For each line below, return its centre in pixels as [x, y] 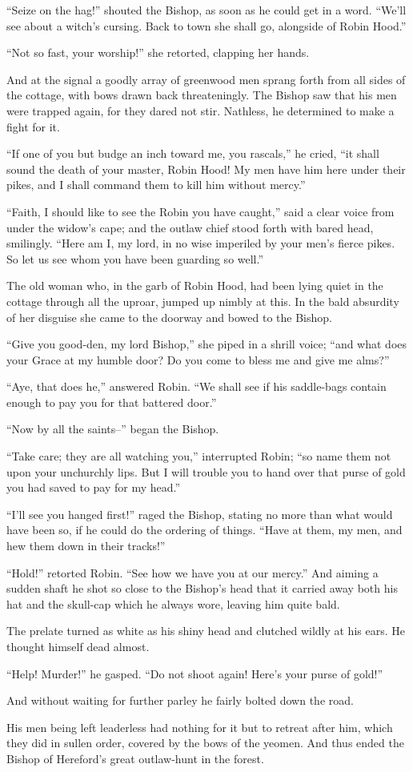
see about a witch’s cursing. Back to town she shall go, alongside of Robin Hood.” [206, 25]
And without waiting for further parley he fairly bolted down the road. [180, 700]
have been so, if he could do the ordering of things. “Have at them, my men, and [204, 530]
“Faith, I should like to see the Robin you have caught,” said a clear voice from [200, 211]
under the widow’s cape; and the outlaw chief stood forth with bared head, [190, 227]
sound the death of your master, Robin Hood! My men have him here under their [206, 169]
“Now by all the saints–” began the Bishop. [113, 429]
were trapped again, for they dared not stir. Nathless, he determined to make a [200, 110]
